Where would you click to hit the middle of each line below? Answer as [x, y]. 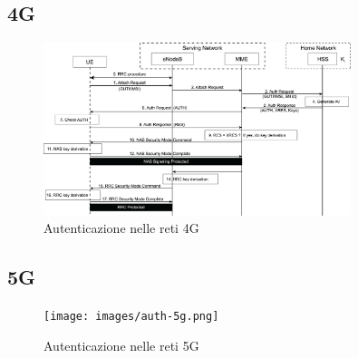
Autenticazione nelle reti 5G [121, 345]
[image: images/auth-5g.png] [131, 317]
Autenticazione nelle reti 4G [121, 228]
